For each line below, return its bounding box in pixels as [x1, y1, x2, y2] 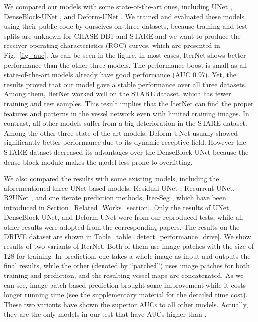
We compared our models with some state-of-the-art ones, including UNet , [4, 1, 232, 11]
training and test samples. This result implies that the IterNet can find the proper [4, 98, 254, 108]
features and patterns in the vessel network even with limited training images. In [4, 108, 249, 118]
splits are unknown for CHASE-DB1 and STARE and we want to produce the [4, 30, 241, 41]
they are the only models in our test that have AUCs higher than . [4, 309, 206, 319]
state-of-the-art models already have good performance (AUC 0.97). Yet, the [4, 69, 236, 80]
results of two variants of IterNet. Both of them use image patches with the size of [4, 241, 254, 251]
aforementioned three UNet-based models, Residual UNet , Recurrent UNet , [4, 183, 235, 193]
